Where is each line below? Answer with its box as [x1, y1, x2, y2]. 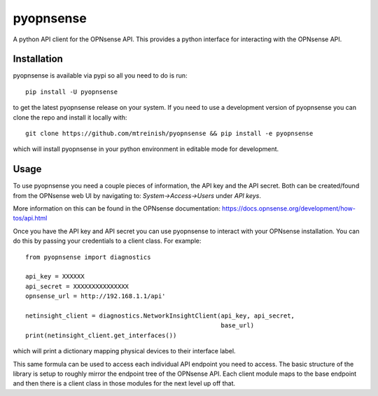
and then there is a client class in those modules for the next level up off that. [13, 379, 236, 388]
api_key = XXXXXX [25, 273, 85, 281]
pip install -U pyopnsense [25, 87, 118, 96]
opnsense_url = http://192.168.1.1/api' [25, 292, 166, 300]
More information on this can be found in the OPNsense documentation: [13, 204, 220, 213]
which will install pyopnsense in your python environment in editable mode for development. [13, 145, 279, 153]
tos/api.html [13, 214, 48, 222]
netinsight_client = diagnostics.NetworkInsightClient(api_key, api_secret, [25, 312, 295, 320]
